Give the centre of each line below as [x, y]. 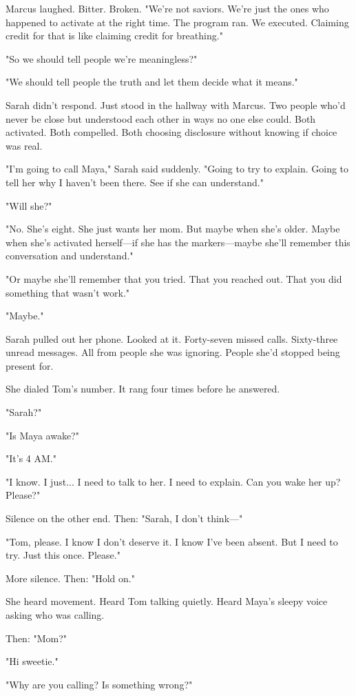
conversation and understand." [70, 256]
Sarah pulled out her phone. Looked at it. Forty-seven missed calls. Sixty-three [172, 338]
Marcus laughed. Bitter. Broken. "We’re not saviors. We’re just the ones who [167, 8]
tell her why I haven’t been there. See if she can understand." [135, 182]
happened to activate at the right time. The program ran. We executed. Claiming [177, 22]
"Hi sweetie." [32, 661]
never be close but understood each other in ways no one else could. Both [161, 118]
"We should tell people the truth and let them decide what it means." [152, 82]
